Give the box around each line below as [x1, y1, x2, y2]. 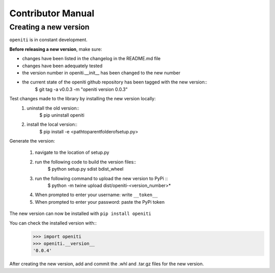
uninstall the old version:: [26, 105, 79, 111]
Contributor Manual [9, 8, 94, 19]
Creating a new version [9, 22, 90, 32]
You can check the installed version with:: [9, 220, 97, 226]
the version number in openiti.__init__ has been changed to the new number [22, 69, 181, 76]
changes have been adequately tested [22, 63, 103, 69]
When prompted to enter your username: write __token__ [35, 192, 158, 198]
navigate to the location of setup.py [35, 149, 109, 155]
